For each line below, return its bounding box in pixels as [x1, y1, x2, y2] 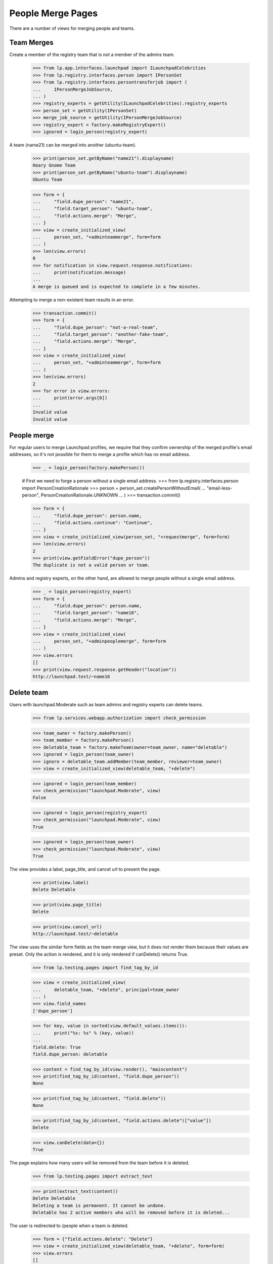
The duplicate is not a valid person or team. [32, 562, 150, 568]
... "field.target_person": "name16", [32, 610, 140, 616]
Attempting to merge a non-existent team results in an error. [9, 296, 134, 303]
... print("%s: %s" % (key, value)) [32, 1030, 134, 1036]
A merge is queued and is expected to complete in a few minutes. [32, 284, 201, 289]
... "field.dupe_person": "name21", [32, 199, 134, 205]
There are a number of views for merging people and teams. [9, 25, 135, 31]
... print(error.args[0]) [32, 395, 108, 401]
